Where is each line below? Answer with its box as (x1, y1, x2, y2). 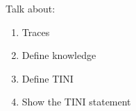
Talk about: (6, 1, 56, 15)
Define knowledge (22, 48, 96, 62)
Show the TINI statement (22, 94, 131, 109)
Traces (22, 24, 50, 39)
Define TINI (22, 71, 74, 85)
